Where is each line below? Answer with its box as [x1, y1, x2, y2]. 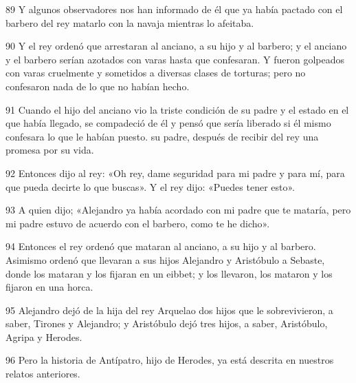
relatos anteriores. [5, 366, 80, 381]
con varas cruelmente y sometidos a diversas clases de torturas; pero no [5, 65, 306, 80]
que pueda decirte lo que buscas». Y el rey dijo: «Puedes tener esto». [5, 179, 296, 194]
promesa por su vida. [5, 143, 94, 157]
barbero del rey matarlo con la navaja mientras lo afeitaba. [5, 15, 254, 30]
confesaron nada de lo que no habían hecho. [5, 79, 190, 93]
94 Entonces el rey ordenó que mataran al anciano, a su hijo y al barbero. [5, 239, 316, 253]
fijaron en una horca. [5, 280, 93, 294]
